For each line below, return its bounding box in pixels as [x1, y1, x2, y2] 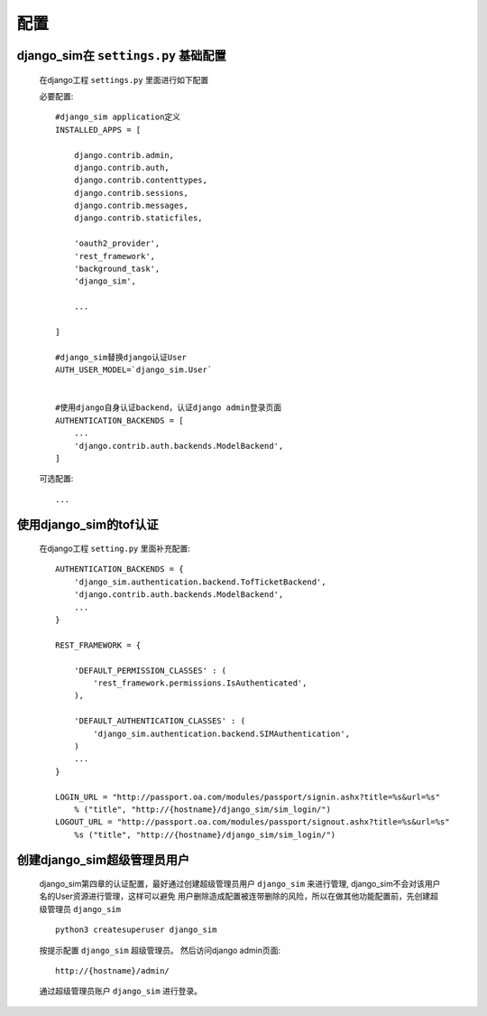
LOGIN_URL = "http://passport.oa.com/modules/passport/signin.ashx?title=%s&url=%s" [55, 791, 441, 802]
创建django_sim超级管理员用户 [16, 853, 189, 868]
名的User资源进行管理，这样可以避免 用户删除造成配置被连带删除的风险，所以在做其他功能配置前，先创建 [39, 890, 431, 902]
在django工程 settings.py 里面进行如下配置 [39, 74, 209, 85]
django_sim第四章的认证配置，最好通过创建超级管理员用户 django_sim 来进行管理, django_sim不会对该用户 [39, 879, 441, 890]
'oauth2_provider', [73, 238, 161, 248]
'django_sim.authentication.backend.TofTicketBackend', [73, 576, 326, 587]
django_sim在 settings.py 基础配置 [16, 48, 226, 63]
